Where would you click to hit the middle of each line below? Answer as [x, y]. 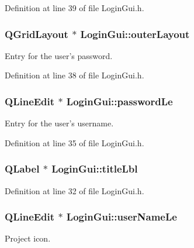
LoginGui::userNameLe [122, 217]
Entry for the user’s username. [59, 123]
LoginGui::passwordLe [119, 101]
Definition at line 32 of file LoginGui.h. [75, 190]
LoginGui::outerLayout [135, 34]
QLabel [22, 169]
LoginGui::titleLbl [95, 169]
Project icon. [28, 238]
